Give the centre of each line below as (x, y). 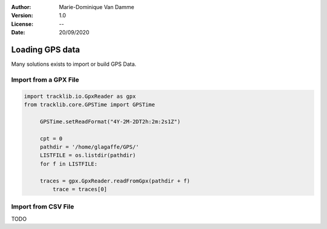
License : (22, 24)
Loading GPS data (45, 49)
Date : (18, 33)
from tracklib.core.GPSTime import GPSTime (90, 105)
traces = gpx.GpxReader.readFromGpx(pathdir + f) (115, 181)
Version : (22, 16)
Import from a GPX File (45, 80)
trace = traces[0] (80, 189)
